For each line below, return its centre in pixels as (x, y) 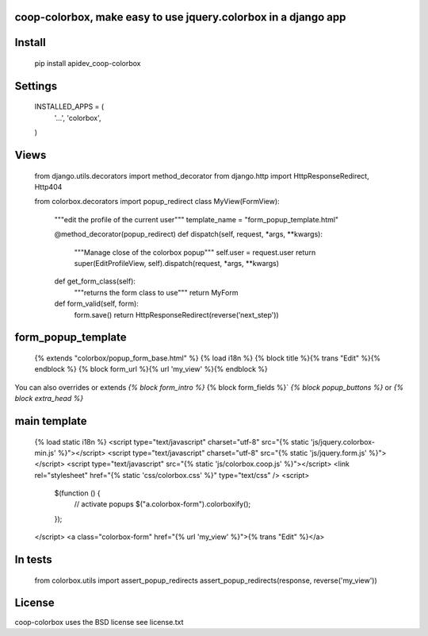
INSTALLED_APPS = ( (69, 106)
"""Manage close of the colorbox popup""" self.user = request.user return (195, 252)
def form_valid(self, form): (96, 304)
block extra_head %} (49, 399)
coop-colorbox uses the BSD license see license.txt (99, 622)
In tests (33, 560)
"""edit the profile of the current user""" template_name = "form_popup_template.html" (197, 219)
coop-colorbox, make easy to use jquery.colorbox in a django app (180, 17)
